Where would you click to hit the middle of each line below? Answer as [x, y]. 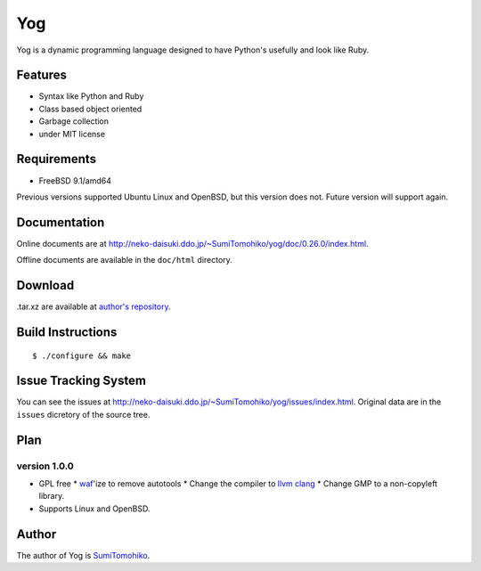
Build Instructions [67, 332]
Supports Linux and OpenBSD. [94, 509]
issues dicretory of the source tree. [83, 414]
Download [45, 285]
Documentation [61, 222]
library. [52, 496]
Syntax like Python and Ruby [91, 96]
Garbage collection [74, 121]
